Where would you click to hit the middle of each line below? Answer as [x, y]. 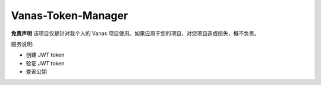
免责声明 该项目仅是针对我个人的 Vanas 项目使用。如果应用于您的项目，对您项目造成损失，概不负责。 [135, 33]
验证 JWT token [45, 63]
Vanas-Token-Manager [70, 15]
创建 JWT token [45, 55]
